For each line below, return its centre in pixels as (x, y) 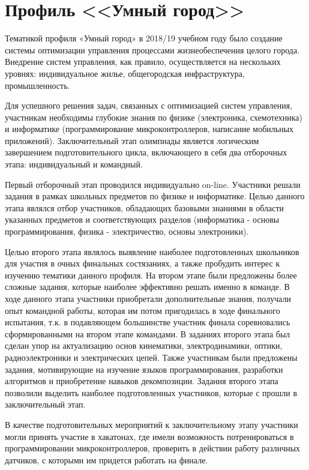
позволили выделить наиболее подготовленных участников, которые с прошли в (151, 392)
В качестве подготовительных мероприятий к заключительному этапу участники (151, 424)
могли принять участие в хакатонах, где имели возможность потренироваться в (149, 436)
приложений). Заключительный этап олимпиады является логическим (132, 140)
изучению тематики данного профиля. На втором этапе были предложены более (151, 275)
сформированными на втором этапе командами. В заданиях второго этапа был (148, 333)
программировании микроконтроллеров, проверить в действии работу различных (153, 448)
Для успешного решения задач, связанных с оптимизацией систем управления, (149, 105)
